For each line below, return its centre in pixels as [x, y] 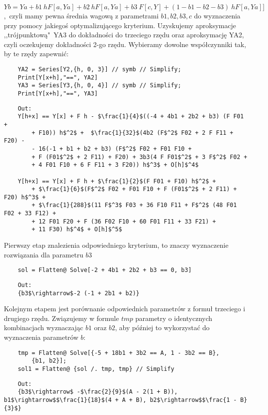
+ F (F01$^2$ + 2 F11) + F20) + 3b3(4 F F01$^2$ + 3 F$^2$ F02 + [140, 157]
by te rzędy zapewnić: [36, 54]
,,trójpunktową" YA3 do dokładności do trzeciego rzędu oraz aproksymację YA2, [124, 35]
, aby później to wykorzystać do [162, 327]
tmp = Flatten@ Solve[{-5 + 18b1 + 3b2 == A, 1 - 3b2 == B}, [118, 353]
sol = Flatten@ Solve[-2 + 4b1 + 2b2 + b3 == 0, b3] [105, 270]
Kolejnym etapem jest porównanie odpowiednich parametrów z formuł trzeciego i [125, 309]
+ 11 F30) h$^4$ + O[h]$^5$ [77, 230]
